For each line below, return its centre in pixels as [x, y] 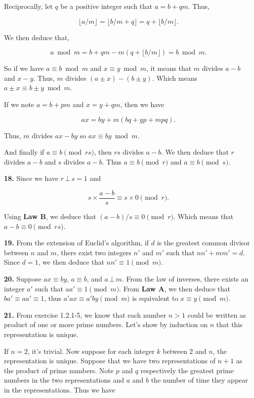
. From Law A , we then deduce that [175, 288]
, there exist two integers [94, 252]
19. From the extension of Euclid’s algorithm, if [77, 243]
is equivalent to [155, 298]
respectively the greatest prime [187, 370]
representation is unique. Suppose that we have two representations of [110, 361]
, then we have [142, 104]
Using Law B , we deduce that [50, 216]
